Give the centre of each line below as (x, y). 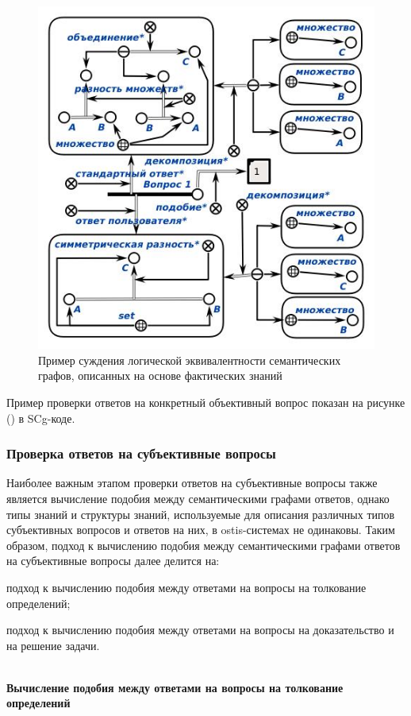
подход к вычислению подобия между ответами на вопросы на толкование (186, 587)
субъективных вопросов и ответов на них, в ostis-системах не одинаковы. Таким (201, 530)
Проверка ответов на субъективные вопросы (141, 453)
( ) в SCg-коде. (41, 418)
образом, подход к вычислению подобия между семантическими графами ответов (204, 545)
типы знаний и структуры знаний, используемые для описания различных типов (201, 514)
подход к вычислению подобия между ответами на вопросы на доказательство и (200, 630)
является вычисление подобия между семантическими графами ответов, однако (198, 498)
